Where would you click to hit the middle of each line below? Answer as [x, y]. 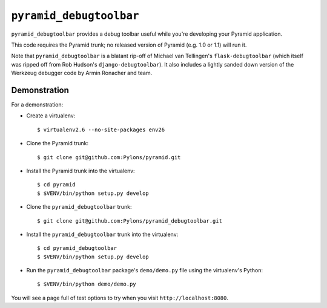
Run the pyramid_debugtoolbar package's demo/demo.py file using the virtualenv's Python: [145, 270]
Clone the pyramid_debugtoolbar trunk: [79, 207]
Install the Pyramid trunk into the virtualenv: [81, 171]
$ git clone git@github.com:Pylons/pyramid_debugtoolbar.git [130, 221]
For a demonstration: [37, 105]
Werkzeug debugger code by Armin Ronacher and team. [82, 73]
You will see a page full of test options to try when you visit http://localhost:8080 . [120, 298]
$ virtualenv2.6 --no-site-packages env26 [101, 129]
